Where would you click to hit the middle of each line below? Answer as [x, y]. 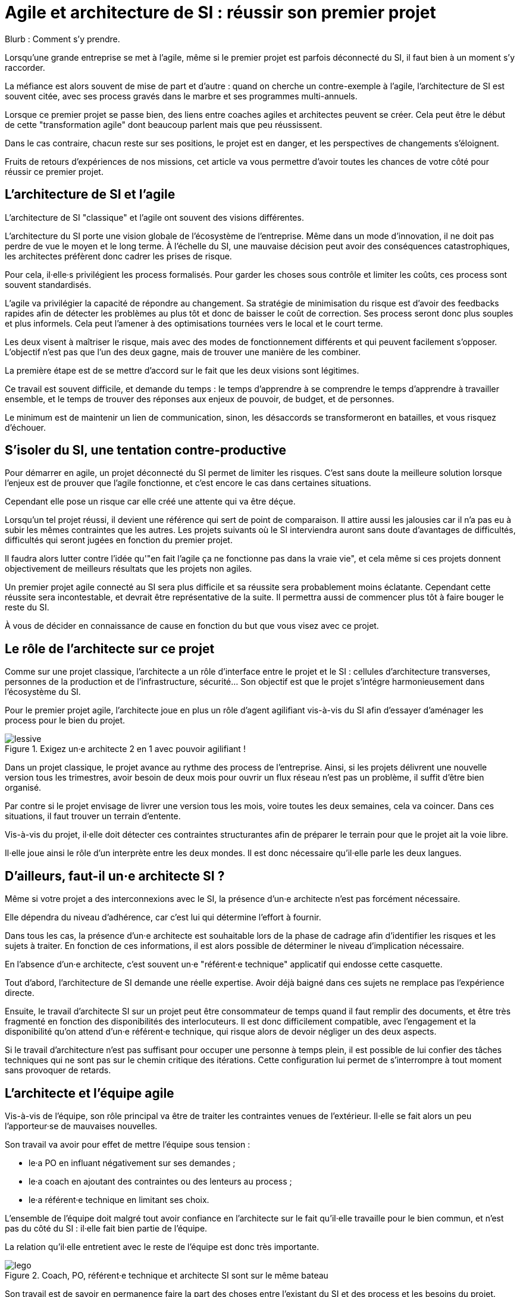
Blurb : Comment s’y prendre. [62, 39]
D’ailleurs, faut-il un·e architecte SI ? [115, 876]
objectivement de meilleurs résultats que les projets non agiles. [129, 569]
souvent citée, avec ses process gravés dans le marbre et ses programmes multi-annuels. [181, 96]
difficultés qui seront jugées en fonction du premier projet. [119, 540]
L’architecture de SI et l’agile [90, 195]
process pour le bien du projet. [65, 720]
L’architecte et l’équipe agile [90, 1093]
